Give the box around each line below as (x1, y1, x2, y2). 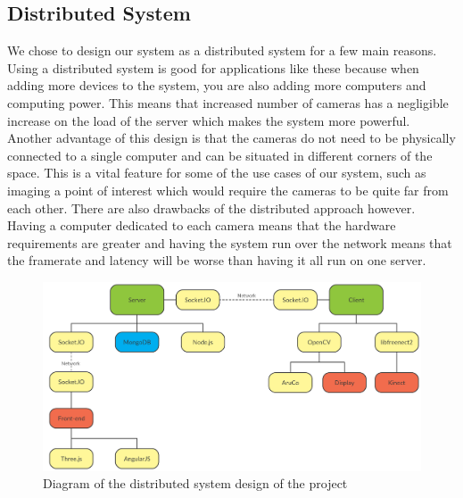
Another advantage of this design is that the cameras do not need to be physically (7, 129, 456, 147)
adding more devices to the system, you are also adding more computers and (7, 76, 426, 95)
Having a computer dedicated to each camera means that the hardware (7, 216, 396, 235)
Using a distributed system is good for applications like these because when (7, 58, 419, 77)
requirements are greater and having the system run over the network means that (7, 233, 452, 252)
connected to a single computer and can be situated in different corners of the (7, 145, 433, 164)
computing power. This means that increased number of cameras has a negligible (7, 93, 449, 112)
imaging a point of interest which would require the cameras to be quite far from (7, 180, 449, 199)
